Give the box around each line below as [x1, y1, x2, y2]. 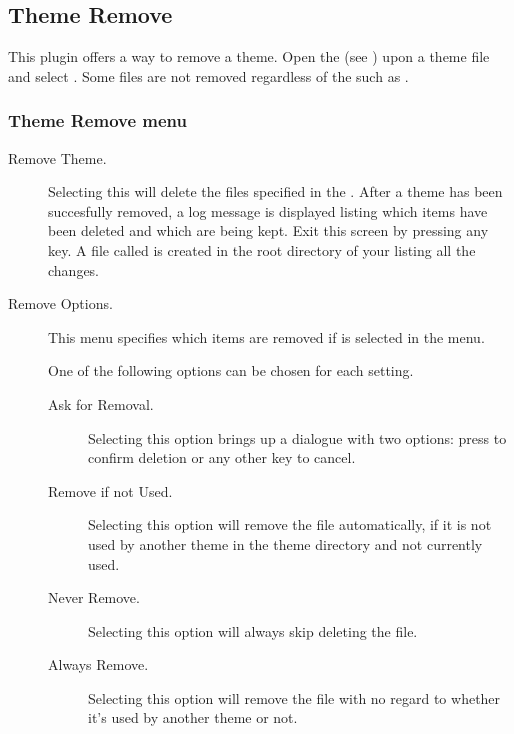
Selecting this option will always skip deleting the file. [88, 620, 418, 641]
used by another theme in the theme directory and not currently [88, 533, 483, 554]
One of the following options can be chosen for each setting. [48, 360, 414, 381]
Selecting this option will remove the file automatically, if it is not [88, 514, 492, 535]
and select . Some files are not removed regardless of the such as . [8, 65, 409, 86]
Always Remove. [48, 654, 149, 675]
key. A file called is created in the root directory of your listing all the [48, 239, 476, 260]
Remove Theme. [8, 147, 107, 168]
